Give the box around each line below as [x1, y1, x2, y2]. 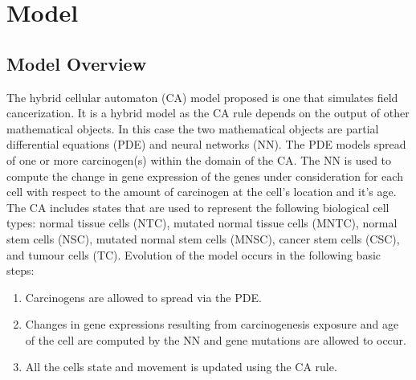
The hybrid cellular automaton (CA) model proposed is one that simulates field [6, 88, 398, 105]
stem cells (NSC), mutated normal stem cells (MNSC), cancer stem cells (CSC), [6, 230, 400, 247]
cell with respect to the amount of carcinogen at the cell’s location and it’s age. [6, 183, 397, 200]
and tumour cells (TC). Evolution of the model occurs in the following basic [6, 246, 381, 263]
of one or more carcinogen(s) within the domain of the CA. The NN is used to [6, 151, 392, 168]
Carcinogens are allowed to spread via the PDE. [25, 288, 262, 305]
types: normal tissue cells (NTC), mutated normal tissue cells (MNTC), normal [6, 215, 398, 231]
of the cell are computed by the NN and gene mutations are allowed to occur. [25, 331, 407, 348]
